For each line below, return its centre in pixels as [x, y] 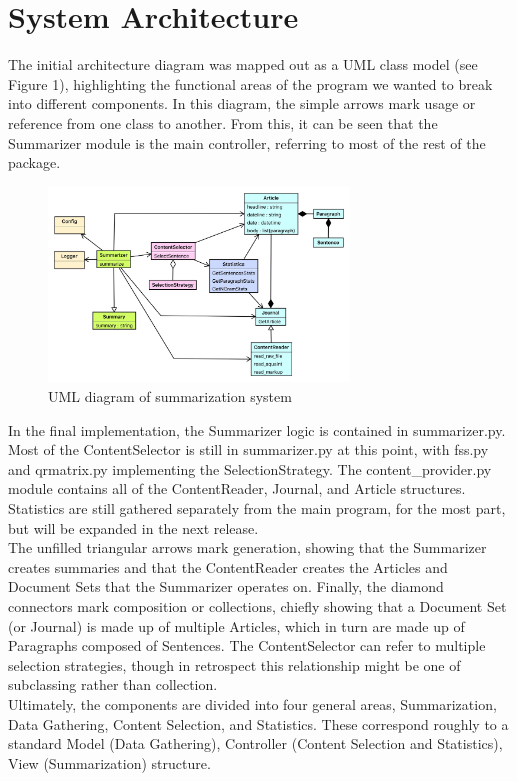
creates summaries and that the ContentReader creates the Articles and [228, 566]
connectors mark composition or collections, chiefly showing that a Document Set [257, 605]
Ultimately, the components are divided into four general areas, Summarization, [252, 703]
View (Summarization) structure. [109, 762]
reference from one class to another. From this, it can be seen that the [223, 122]
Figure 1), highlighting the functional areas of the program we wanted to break [250, 83]
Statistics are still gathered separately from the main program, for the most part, [257, 508]
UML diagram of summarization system [170, 396]
